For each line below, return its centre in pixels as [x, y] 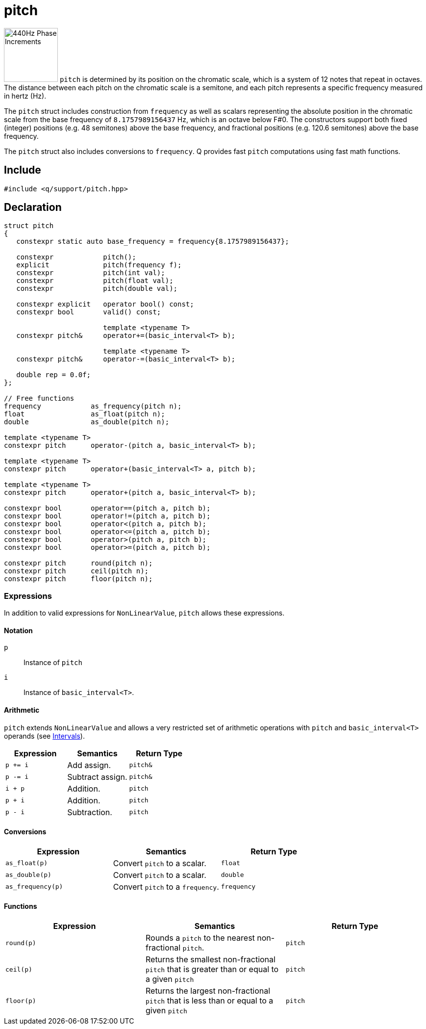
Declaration [33, 207]
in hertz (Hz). [25, 96]
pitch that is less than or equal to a [209, 1001]
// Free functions [39, 399]
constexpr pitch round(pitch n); [78, 563]
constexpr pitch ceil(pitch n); [76, 571]
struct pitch [29, 226]
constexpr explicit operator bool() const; [105, 304]
